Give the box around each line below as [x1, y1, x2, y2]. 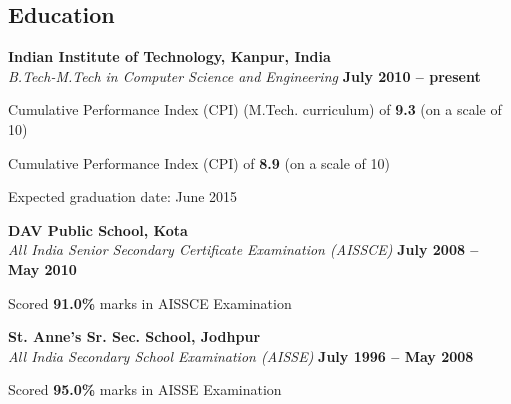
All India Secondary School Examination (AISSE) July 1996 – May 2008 [8, 345, 474, 366]
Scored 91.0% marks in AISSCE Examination [8, 292, 292, 313]
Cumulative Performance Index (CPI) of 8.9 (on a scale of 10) [8, 152, 391, 173]
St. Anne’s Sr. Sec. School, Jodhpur [8, 326, 261, 347]
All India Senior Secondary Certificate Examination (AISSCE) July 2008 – [8, 239, 479, 260]
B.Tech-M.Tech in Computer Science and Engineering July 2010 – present [8, 65, 481, 86]
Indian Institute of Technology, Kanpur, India [8, 46, 331, 67]
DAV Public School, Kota [8, 219, 188, 240]
